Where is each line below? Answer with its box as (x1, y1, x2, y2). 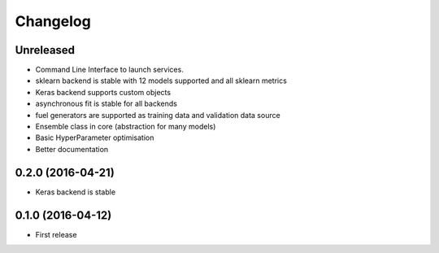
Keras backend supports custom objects (35, 87, 171, 97)
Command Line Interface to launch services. (35, 65, 185, 75)
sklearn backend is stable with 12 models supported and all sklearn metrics (35, 76, 288, 85)
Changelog (15, 12, 91, 30)
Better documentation (35, 144, 109, 154)
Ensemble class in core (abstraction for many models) (35, 122, 216, 132)
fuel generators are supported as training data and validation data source (35, 110, 280, 120)
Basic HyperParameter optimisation (35, 133, 154, 142)
